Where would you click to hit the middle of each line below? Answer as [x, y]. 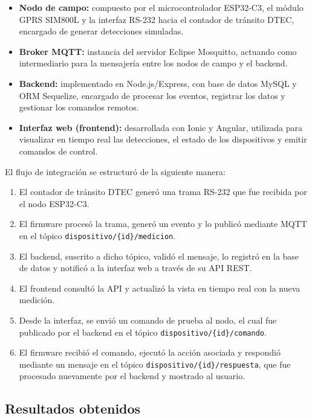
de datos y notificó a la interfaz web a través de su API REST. [135, 268]
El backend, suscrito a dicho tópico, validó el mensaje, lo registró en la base [159, 256]
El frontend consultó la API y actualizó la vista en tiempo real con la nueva [160, 288]
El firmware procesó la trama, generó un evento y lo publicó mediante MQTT [163, 224]
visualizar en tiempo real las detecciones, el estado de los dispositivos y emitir [163, 139]
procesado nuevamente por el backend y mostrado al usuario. [132, 376]
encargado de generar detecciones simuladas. [101, 31]
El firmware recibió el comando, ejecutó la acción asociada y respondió [150, 352]
